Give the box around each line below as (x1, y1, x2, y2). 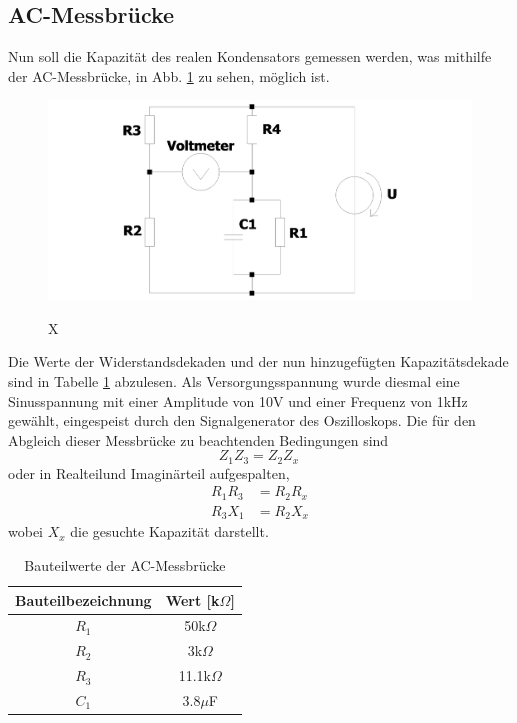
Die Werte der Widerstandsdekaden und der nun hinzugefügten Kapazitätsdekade (8, 351, 509, 372)
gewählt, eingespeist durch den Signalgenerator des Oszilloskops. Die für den (8, 410, 476, 431)
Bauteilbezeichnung (15, 589, 152, 610)
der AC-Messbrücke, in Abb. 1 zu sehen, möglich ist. (8, 65, 330, 86)
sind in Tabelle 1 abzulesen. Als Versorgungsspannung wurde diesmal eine (8, 370, 460, 391)
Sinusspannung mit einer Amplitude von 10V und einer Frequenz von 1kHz (8, 390, 468, 411)
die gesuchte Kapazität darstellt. (70, 521, 269, 542)
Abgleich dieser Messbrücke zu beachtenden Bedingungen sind (8, 429, 389, 450)
